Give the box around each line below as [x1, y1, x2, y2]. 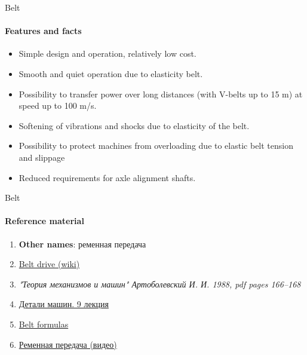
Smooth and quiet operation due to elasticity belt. [19, 67, 203, 79]
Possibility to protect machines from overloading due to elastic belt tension [19, 139, 293, 152]
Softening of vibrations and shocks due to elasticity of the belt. [19, 119, 250, 131]
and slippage [19, 151, 65, 163]
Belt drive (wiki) [19, 258, 80, 270]
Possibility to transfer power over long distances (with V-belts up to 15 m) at [19, 87, 303, 100]
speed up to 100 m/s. [19, 99, 97, 112]
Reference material [5, 215, 84, 227]
